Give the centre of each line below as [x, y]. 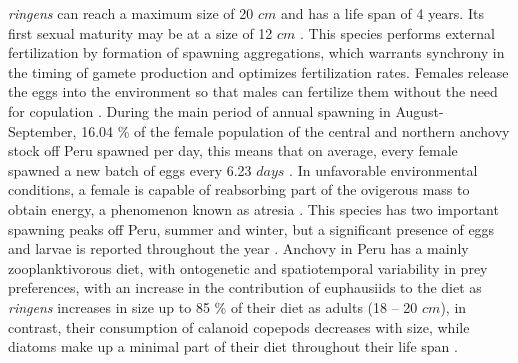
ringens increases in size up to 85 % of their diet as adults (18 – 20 [213, 306]
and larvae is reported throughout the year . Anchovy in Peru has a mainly [238, 248]
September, [42, 130]
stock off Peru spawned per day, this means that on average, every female [233, 150]
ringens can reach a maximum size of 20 [131, 13]
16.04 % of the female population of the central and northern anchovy [295, 130]
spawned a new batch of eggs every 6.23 [130, 169]
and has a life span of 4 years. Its [382, 13]
